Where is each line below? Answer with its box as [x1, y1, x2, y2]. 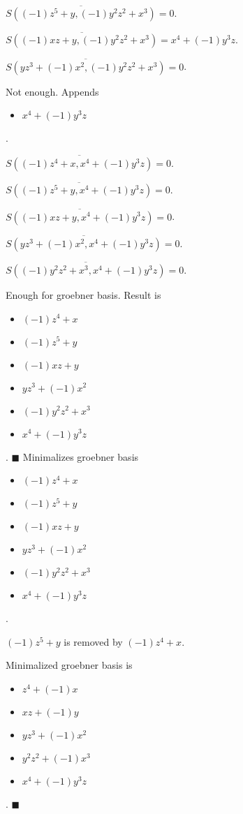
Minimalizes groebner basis [22, 449, 139, 464]
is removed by [64, 634, 123, 649]
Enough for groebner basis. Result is [6, 287, 161, 302]
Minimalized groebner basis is [6, 658, 133, 672]
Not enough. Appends [6, 84, 99, 98]
